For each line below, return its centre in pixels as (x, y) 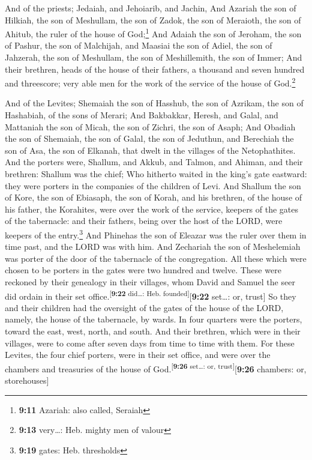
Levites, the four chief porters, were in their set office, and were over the (138, 355)
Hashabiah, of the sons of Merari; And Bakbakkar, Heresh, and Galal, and (142, 115)
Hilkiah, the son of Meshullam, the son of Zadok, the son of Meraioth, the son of (153, 20)
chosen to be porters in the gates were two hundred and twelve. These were (143, 270)
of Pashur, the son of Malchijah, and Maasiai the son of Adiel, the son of (139, 45)
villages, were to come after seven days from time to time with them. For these (150, 343)
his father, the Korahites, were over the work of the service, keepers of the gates (152, 209)
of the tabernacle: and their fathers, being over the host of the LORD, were (144, 221)
